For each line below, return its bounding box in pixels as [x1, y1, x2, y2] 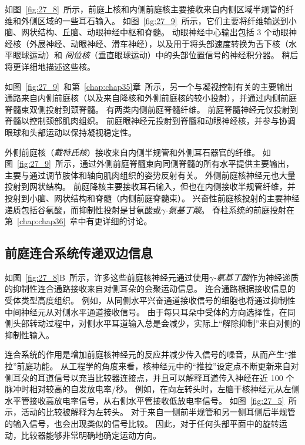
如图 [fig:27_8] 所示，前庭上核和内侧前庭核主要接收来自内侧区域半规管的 [5, 3, 286, 15]
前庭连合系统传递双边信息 [5, 244, 153, 262]
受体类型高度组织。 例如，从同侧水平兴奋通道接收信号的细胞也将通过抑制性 [5, 294, 296, 306]
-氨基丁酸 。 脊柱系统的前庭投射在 [165, 203, 294, 215]
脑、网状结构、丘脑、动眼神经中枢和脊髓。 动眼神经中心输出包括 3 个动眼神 [5, 26, 297, 38]
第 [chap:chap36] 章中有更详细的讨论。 [5, 215, 152, 227]
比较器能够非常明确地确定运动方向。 [21, 429, 161, 441]
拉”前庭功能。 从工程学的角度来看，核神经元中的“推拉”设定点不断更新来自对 [5, 360, 299, 372]
